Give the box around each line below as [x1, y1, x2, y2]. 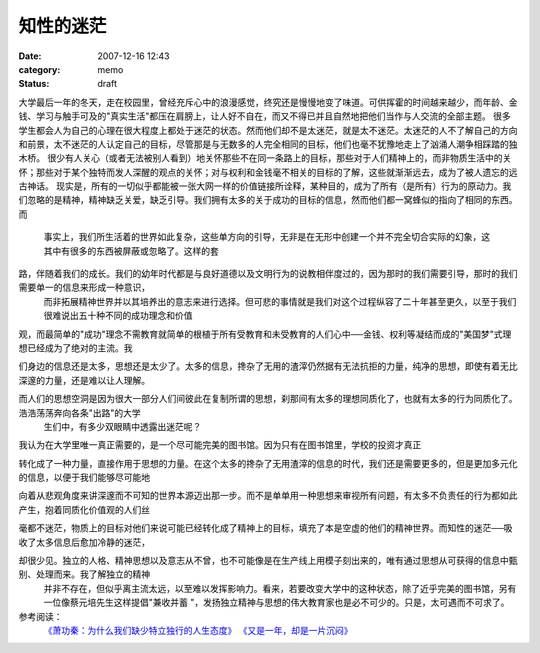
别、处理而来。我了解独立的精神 [18, 568, 150, 580]
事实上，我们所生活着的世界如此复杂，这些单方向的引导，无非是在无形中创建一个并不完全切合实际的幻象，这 [43, 231, 490, 243]
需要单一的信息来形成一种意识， [18, 281, 150, 294]
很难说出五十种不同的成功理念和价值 [43, 310, 193, 322]
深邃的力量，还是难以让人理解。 [18, 374, 150, 386]
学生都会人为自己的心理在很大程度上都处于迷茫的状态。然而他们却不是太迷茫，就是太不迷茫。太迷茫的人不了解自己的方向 [18, 124, 518, 136]
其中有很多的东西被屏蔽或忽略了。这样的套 [43, 245, 219, 257]
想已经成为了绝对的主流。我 [18, 341, 133, 354]
